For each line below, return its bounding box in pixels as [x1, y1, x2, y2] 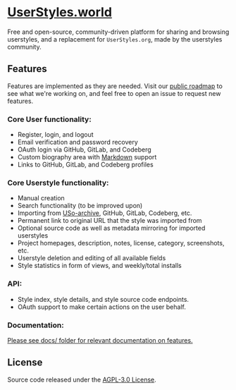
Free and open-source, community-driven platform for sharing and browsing [7, 28, 230, 36]
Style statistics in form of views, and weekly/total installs [17, 262, 182, 270]
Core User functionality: [7, 114, 92, 124]
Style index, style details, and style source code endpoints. [17, 295, 189, 303]
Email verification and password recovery [17, 138, 139, 147]
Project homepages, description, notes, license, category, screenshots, [17, 239, 225, 248]
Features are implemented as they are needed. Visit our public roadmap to [7, 82, 223, 90]
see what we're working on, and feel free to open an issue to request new [7, 89, 221, 97]
